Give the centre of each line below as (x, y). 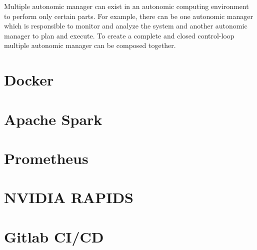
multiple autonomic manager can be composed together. (90, 45)
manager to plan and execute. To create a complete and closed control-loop (119, 35)
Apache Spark (53, 119)
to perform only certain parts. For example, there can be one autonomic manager (128, 16)
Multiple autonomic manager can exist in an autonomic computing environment (126, 6)
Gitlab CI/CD (54, 236)
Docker (29, 80)
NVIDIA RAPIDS (69, 197)
